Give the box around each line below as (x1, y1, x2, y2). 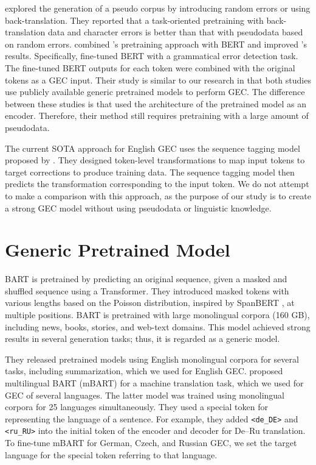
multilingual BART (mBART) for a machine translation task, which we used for (5, 376, 304, 389)
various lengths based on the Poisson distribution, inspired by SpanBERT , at (5, 296, 295, 309)
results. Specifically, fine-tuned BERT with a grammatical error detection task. (5, 49, 298, 62)
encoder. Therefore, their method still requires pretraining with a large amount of (5, 109, 309, 122)
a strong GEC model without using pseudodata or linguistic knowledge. (5, 201, 272, 214)
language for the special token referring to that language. (5, 448, 218, 461)
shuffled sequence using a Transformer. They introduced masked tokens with (5, 284, 289, 297)
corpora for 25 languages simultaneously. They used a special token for (5, 400, 268, 413)
